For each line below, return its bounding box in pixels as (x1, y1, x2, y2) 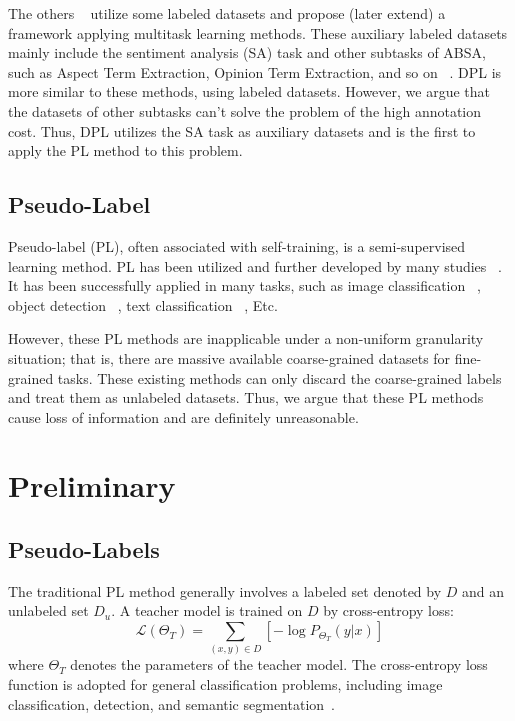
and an (462, 580, 505, 601)
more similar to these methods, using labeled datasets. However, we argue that (8, 81, 491, 102)
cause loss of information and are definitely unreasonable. (8, 406, 359, 427)
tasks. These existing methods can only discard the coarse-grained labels (57, 367, 502, 388)
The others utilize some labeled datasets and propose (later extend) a (8, 3, 446, 23)
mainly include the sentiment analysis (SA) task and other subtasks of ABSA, (8, 42, 486, 63)
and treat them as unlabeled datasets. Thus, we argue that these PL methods (8, 387, 484, 408)
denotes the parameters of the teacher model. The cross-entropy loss (70, 654, 488, 675)
